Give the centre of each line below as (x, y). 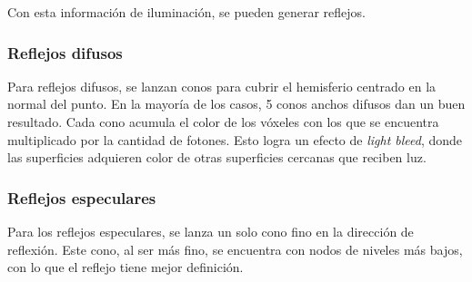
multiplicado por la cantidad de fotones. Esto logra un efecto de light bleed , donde (235, 139)
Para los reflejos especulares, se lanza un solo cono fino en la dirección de (211, 231)
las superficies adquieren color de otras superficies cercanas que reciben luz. (217, 157)
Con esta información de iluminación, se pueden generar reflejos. (186, 12)
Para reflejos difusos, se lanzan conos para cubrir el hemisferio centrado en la (222, 86)
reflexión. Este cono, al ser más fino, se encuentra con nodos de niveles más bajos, (235, 249)
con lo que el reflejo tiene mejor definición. (126, 267)
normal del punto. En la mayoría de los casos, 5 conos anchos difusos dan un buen (236, 104)
